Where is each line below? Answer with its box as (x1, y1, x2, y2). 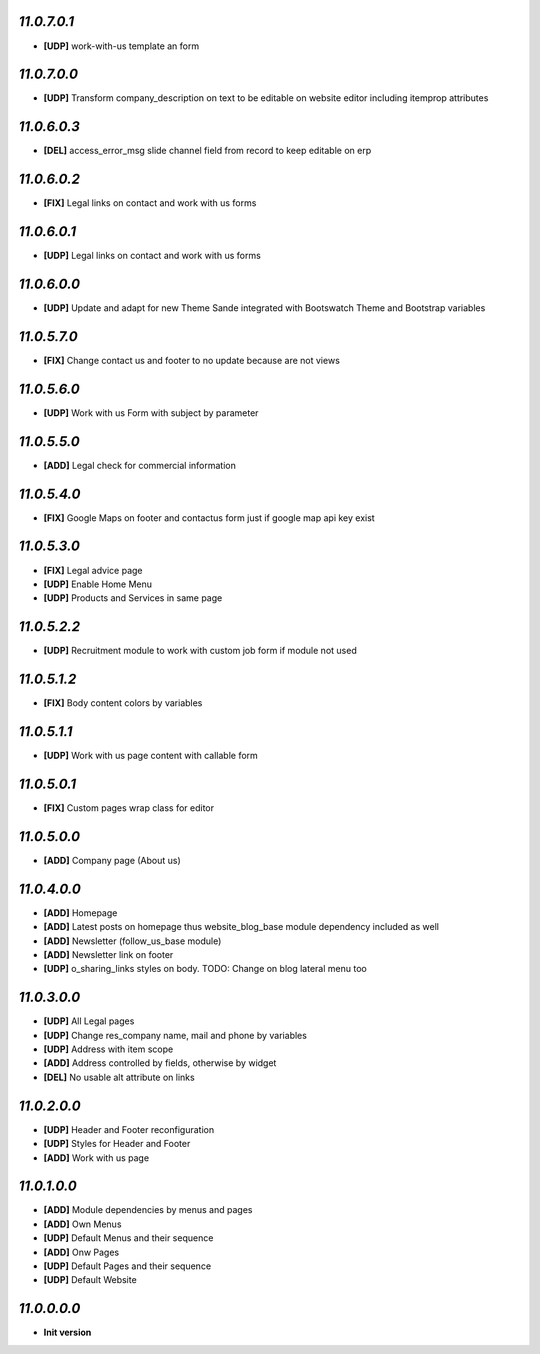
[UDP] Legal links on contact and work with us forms (43, 250, 262, 262)
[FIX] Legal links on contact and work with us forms (43, 197, 257, 209)
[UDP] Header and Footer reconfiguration (43, 1123, 215, 1135)
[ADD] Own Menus (43, 1218, 122, 1230)
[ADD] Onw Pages (43, 1246, 120, 1258)
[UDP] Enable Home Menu (43, 578, 153, 590)
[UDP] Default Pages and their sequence (43, 1260, 212, 1272)
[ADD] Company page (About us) (43, 854, 182, 866)
